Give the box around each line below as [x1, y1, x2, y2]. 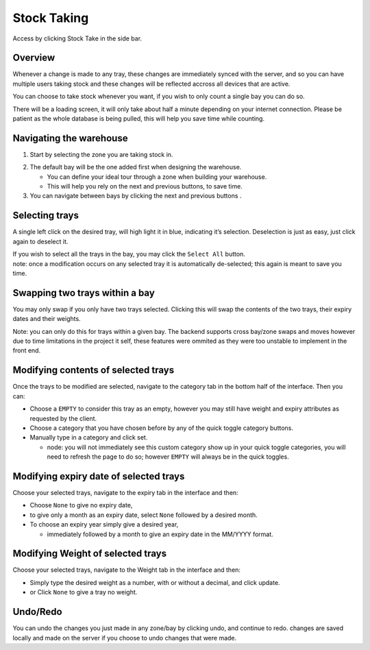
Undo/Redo [12, 606, 62, 618]
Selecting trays [12, 210, 79, 221]
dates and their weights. [12, 315, 82, 323]
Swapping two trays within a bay [12, 287, 156, 298]
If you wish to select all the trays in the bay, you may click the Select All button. [12, 250, 246, 258]
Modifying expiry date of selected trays [12, 470, 185, 482]
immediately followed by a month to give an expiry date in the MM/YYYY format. [47, 530, 273, 538]
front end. [12, 346, 41, 354]
